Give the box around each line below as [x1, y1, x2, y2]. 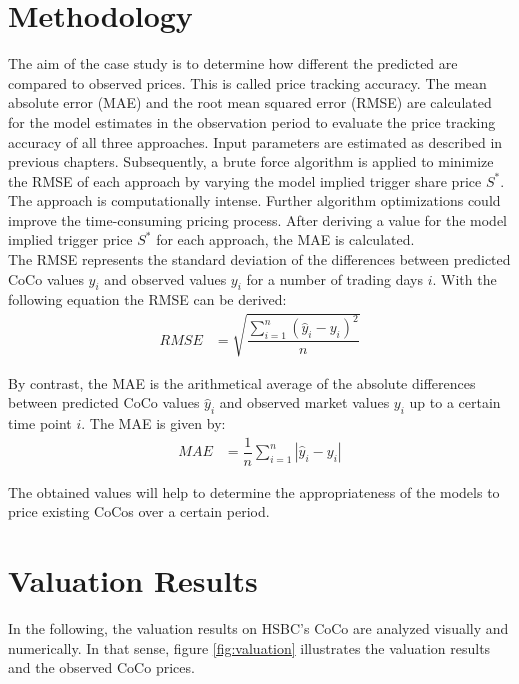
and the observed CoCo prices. [8, 657, 195, 678]
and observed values [104, 268, 227, 289]
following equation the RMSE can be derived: [8, 289, 287, 310]
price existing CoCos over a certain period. [8, 501, 270, 522]
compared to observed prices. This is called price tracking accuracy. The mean [8, 72, 487, 93]
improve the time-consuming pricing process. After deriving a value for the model [8, 209, 508, 230]
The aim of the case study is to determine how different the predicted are [8, 53, 458, 74]
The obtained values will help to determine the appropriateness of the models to [8, 481, 500, 502]
